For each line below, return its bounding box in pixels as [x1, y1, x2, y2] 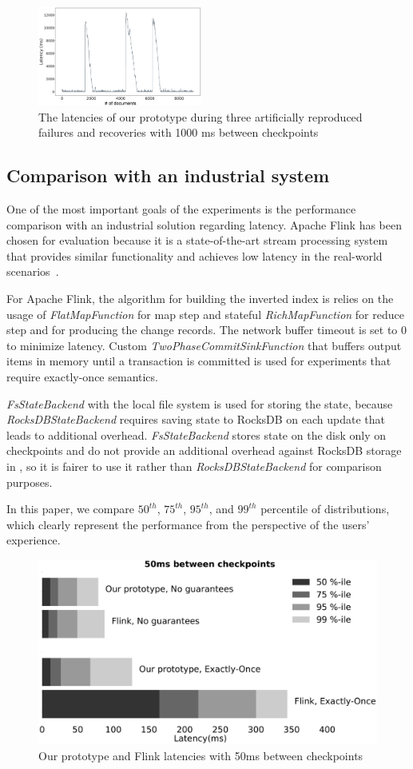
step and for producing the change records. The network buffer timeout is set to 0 [6, 321, 407, 338]
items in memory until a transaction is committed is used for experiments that [6, 353, 391, 369]
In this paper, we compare [6, 500, 134, 517]
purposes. [6, 473, 53, 490]
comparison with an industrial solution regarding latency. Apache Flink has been [6, 216, 402, 233]
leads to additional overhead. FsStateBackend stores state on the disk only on [6, 426, 387, 443]
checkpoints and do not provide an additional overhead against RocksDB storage [6, 442, 402, 459]
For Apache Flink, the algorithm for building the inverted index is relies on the [6, 290, 394, 307]
